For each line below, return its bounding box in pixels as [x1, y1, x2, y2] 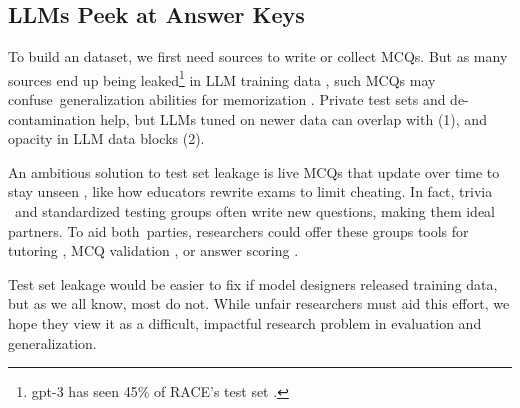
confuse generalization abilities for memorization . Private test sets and [8, 89, 446, 110]
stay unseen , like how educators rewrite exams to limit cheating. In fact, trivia [8, 181, 493, 202]
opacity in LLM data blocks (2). [8, 128, 205, 149]
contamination [8, 108, 96, 129]
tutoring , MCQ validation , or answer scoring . [8, 240, 299, 261]
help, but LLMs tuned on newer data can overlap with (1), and [100, 108, 487, 129]
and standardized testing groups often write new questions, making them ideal [14, 201, 496, 222]
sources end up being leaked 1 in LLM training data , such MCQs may [8, 66, 436, 90]
